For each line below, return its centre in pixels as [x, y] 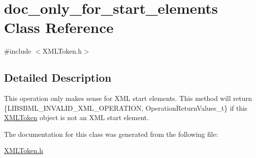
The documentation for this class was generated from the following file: [111, 134]
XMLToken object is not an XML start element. [77, 117]
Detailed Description [58, 78]
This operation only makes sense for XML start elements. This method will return [128, 98]
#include [18, 51]
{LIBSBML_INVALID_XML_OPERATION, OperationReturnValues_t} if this [126, 108]
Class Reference [59, 27]
